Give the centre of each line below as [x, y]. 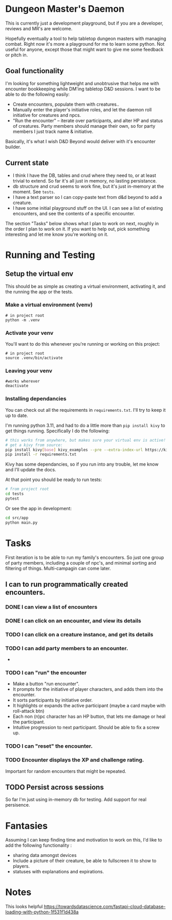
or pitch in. [17, 55]
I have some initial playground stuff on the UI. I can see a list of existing [88, 208]
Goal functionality [35, 71]
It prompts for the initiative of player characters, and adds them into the [88, 689]
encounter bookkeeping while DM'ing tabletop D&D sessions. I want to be [83, 89]
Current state [27, 163]
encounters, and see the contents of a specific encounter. [74, 213]
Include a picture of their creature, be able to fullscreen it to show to [84, 861]
